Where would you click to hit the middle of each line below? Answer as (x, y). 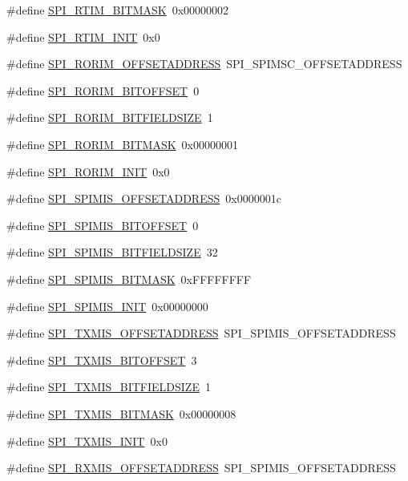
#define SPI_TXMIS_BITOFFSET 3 (102, 360)
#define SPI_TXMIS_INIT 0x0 (87, 441)
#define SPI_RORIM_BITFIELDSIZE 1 (110, 117)
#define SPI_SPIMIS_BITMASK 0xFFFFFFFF (129, 279)
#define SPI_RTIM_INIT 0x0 (83, 36)
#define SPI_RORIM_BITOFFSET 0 (103, 90)
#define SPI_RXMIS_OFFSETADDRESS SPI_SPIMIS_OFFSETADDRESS (201, 468)
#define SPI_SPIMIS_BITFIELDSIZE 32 (112, 252)
